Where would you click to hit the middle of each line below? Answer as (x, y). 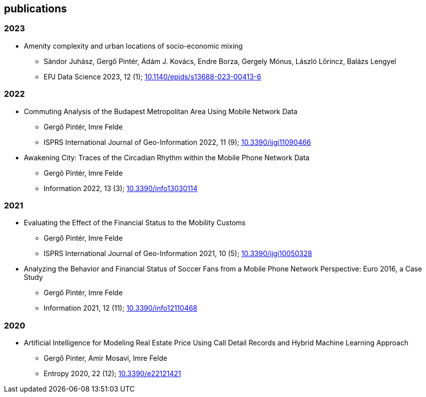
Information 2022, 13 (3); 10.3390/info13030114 (121, 188)
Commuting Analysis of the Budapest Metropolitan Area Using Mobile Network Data (161, 111)
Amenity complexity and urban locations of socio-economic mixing (133, 46)
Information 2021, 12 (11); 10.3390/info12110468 (121, 308)
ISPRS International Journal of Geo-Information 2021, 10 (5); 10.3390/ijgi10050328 (178, 254)
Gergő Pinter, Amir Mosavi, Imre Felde (106, 358)
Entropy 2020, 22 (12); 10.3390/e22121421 (112, 374)
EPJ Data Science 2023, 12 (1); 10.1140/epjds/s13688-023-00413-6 (152, 76)
